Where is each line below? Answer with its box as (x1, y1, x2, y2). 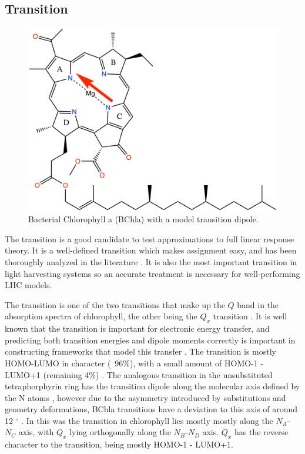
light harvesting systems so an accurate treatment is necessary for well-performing (5, 267, 300, 279)
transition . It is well (213, 310, 287, 322)
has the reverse (234, 426, 289, 438)
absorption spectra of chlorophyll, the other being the (5, 310, 197, 322)
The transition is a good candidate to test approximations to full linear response (5, 232, 294, 245)
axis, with (18, 426, 54, 438)
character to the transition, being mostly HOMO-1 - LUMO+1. (5, 438, 233, 450)
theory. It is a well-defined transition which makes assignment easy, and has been (5, 244, 297, 256)
